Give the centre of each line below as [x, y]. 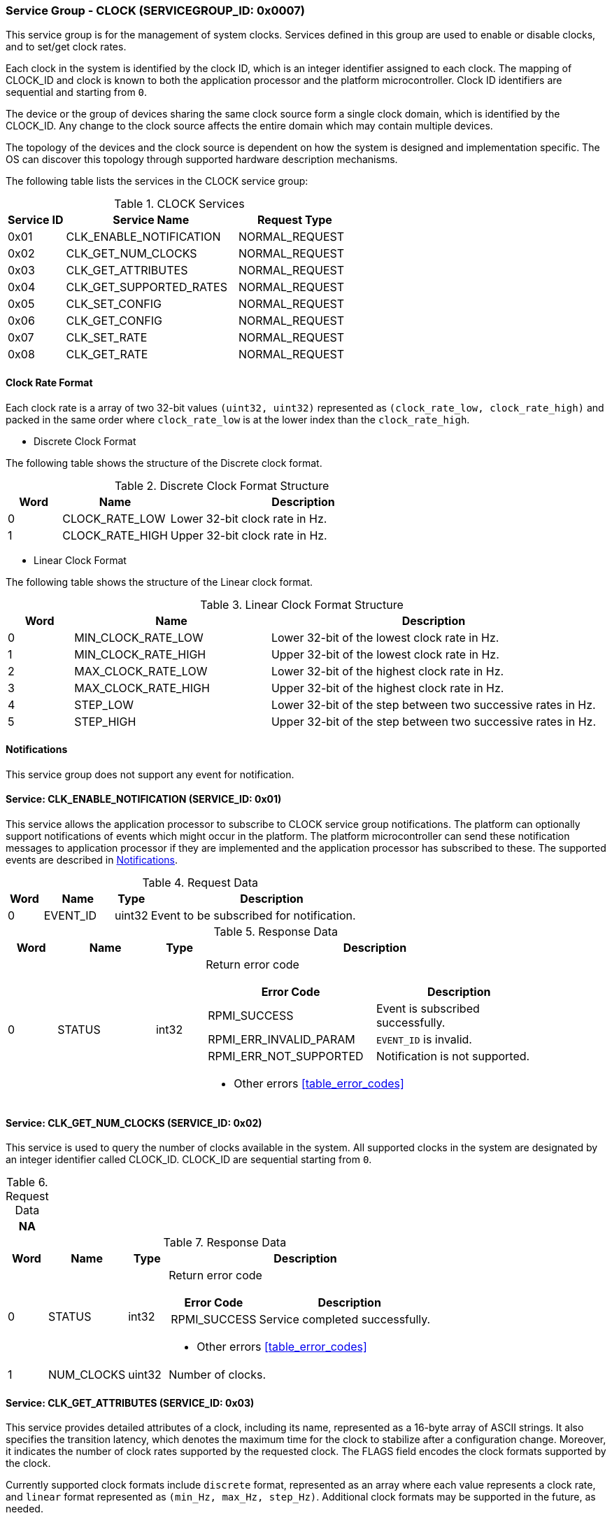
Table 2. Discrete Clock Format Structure [222, 485]
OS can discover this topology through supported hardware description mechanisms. [202, 160]
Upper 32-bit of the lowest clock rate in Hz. [385, 654]
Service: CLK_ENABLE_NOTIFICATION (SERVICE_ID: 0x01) [144, 799]
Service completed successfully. [345, 1320]
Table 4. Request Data [200, 883]
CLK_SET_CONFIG [114, 304]
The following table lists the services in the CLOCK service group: [157, 181]
